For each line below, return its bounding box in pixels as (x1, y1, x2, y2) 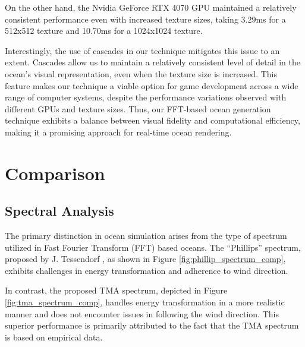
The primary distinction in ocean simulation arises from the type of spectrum (5, 229, 287, 242)
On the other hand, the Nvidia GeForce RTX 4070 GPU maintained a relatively (5, 1, 297, 13)
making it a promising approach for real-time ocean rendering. (5, 125, 232, 138)
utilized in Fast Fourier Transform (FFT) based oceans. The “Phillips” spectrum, (5, 241, 301, 253)
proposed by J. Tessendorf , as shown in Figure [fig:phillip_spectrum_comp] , (5, 253, 286, 265)
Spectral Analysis (5, 201, 114, 220)
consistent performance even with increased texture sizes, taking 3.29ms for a (5, 12, 286, 25)
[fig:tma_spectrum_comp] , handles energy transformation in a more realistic (5, 296, 285, 308)
